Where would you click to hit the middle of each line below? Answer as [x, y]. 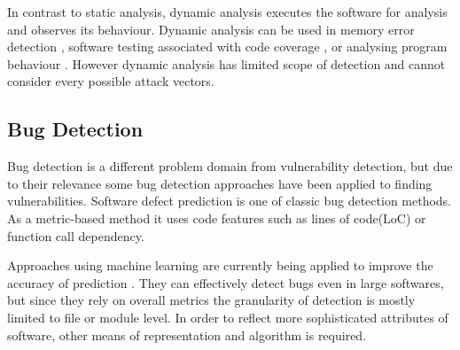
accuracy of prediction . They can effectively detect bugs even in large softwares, [226, 282]
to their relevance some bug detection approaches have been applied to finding [220, 183]
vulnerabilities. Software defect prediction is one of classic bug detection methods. [230, 201]
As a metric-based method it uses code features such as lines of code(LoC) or [217, 218]
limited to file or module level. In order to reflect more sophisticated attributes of [228, 317]
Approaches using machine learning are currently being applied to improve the [220, 265]
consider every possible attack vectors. [111, 81]
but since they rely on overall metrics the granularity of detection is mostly [211, 300]
